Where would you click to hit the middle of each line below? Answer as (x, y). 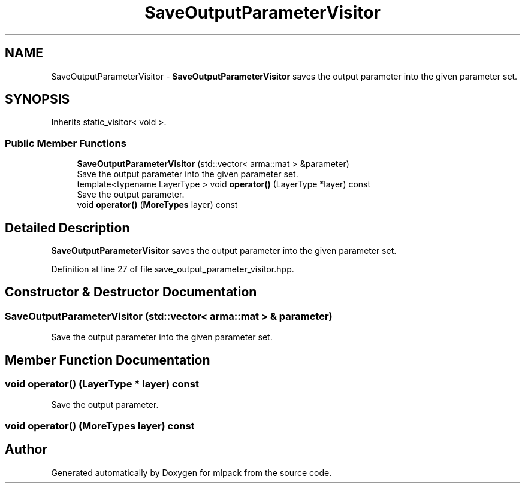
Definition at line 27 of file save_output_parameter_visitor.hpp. (173, 269)
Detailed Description (67, 228)
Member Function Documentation (108, 360)
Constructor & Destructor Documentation (131, 292)
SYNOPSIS (37, 99)
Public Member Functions (66, 143)
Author (26, 450)
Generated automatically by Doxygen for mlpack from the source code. (191, 472)
